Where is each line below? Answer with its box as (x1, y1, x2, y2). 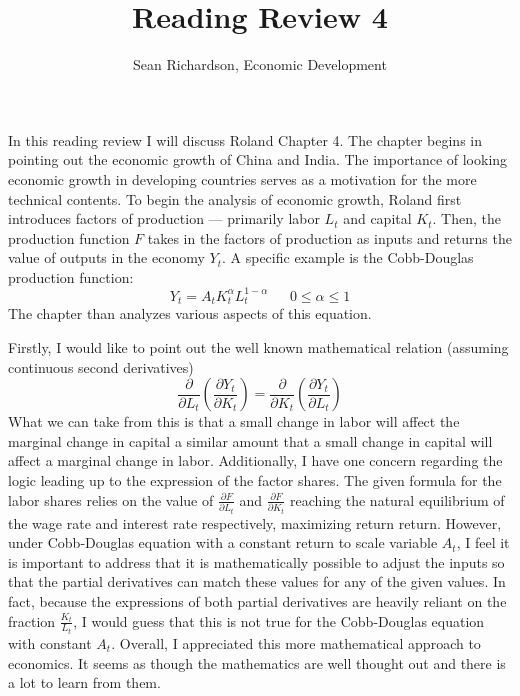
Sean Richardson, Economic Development (133, 54, 387, 75)
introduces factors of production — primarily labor (8, 208, 320, 229)
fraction (8, 610, 56, 631)
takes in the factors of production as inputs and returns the (147, 227, 512, 248)
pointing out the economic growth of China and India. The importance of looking (8, 149, 508, 170)
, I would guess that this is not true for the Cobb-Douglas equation (73, 610, 485, 631)
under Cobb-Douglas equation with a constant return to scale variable (8, 532, 438, 553)
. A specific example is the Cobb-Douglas (221, 247, 474, 268)
